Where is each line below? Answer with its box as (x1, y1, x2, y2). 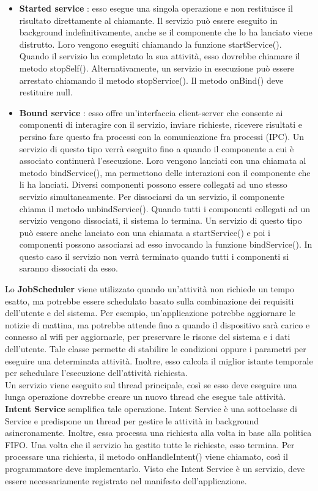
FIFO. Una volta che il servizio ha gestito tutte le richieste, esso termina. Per (5, 438, 295, 451)
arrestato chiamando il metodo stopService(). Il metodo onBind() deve (19, 73, 284, 86)
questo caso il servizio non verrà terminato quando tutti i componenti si (19, 249, 289, 262)
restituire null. (19, 86, 73, 98)
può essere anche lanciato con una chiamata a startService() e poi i (19, 226, 270, 238)
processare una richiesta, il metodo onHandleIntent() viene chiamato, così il (5, 450, 288, 463)
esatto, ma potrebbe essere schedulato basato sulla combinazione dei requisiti (5, 294, 294, 307)
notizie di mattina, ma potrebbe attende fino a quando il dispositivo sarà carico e (5, 318, 310, 331)
